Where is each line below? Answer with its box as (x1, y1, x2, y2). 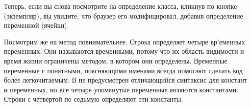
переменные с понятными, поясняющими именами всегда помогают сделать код (4, 65, 243, 75)
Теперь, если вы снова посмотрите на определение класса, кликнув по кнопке (4, 1, 237, 11)
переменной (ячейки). (4, 20, 69, 30)
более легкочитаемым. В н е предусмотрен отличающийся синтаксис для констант (4, 75, 247, 85)
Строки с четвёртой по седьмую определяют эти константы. (4, 94, 183, 104)
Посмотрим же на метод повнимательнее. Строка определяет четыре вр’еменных (4, 36, 245, 46)
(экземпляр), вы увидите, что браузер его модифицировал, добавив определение (4, 10, 243, 21)
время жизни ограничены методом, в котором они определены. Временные (4, 55, 227, 65)
